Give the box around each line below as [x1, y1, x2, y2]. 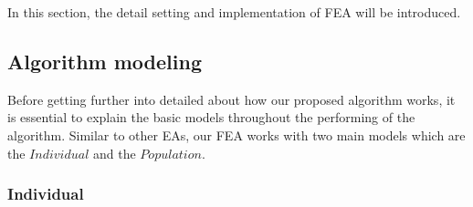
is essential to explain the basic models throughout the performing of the [7, 108, 415, 127]
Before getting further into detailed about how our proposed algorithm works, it [7, 89, 456, 109]
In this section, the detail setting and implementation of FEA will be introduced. [7, 3, 461, 21]
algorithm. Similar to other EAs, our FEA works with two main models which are [7, 125, 466, 144]
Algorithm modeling [7, 47, 202, 75]
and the [93, 143, 136, 162]
